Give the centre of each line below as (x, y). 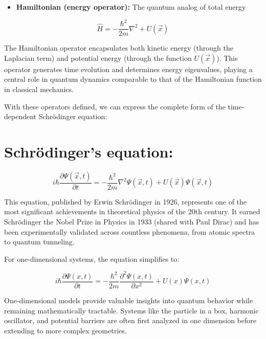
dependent (20, 116)
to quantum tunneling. (39, 242)
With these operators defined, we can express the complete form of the (115, 106)
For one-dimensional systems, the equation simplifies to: (92, 258)
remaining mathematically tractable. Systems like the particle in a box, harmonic (131, 310)
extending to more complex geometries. (65, 330)
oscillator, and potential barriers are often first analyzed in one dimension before (130, 320)
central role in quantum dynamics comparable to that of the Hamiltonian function (133, 79)
